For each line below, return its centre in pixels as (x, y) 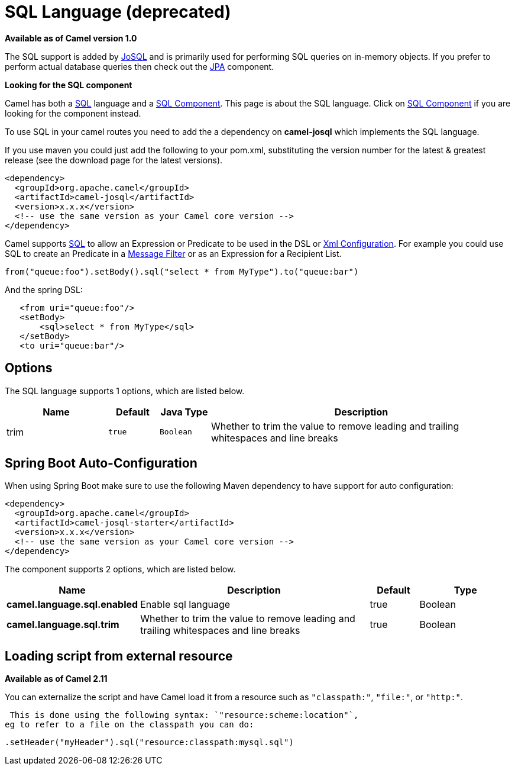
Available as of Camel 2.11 (56, 679)
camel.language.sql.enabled (72, 605)
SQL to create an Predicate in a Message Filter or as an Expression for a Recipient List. (173, 253)
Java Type (184, 412)
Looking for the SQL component (69, 85)
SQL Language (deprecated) (118, 12)
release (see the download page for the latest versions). (114, 160)
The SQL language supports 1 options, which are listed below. (125, 391)
